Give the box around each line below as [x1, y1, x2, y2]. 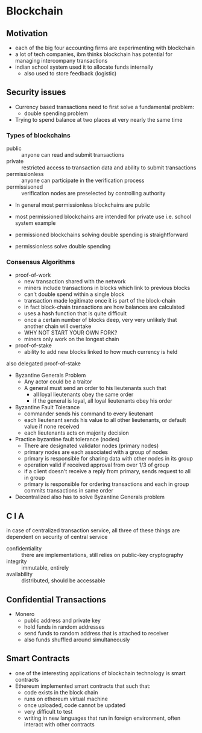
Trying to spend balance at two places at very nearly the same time [14, 116, 183, 123]
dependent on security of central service [6, 533, 108, 541]
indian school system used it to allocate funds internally [14, 63, 154, 71]
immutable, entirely [21, 564, 69, 571]
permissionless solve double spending [14, 243, 111, 250]
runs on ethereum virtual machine [24, 695, 109, 702]
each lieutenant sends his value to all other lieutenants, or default [24, 417, 186, 424]
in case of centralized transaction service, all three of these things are [6, 527, 180, 534]
